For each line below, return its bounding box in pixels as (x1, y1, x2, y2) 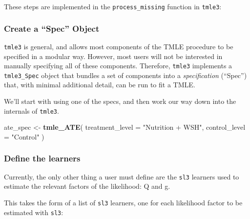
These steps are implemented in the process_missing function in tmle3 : (4, 1, 222, 11)
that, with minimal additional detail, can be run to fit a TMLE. (4, 80, 195, 90)
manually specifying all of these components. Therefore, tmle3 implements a (4, 60, 232, 71)
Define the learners (4, 152, 81, 164)
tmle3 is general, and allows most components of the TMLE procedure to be (4, 41, 233, 51)
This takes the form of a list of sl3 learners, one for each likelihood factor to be (4, 197, 243, 207)
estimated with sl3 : (4, 207, 63, 217)
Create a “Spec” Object (4, 22, 100, 34)
